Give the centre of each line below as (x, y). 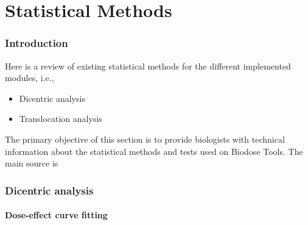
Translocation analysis (61, 119)
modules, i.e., (30, 78)
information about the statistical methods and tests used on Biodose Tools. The (154, 151)
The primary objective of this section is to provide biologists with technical (145, 139)
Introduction (37, 43)
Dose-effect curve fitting (56, 215)
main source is (32, 163)
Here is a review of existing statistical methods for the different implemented (148, 66)
